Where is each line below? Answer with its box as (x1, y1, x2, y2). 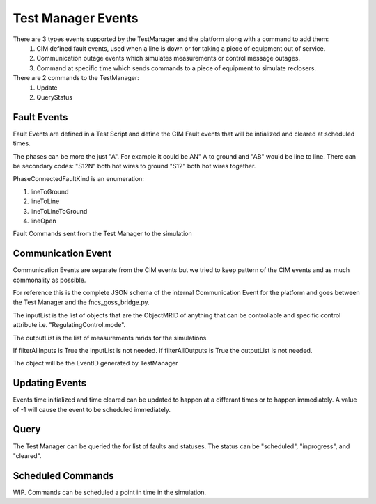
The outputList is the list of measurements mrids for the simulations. (13, 333, 208, 342)
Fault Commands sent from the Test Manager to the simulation (13, 230, 193, 238)
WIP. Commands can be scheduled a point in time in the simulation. (13, 488, 207, 496)
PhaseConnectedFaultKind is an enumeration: (13, 175, 144, 183)
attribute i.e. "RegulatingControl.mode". (13, 321, 126, 329)
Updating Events (13, 377, 87, 389)
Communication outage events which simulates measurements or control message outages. (36, 54, 301, 63)
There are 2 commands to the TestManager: (13, 74, 139, 82)
